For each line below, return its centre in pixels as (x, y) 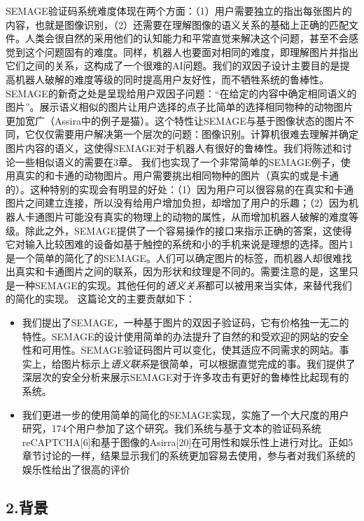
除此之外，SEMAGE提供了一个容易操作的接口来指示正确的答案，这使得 (188, 230)
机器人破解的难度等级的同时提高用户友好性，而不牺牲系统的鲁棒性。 (172, 79)
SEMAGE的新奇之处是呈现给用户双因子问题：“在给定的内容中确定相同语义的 (181, 93)
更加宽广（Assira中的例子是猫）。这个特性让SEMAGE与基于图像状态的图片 (175, 120)
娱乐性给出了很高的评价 (76, 469)
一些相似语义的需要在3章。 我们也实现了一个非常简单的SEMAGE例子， (178, 161)
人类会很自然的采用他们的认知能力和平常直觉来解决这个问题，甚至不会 (187, 38)
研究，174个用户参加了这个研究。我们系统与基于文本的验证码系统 (171, 428)
